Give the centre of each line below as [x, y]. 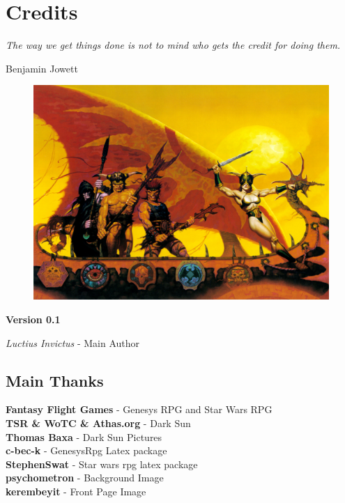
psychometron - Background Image [85, 478]
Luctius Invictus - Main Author [73, 342]
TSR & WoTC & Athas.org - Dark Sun [98, 423]
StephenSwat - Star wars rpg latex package [102, 464]
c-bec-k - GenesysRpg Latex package [86, 450]
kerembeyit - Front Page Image [76, 491]
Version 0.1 [33, 319]
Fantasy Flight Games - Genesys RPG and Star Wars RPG [139, 409]
